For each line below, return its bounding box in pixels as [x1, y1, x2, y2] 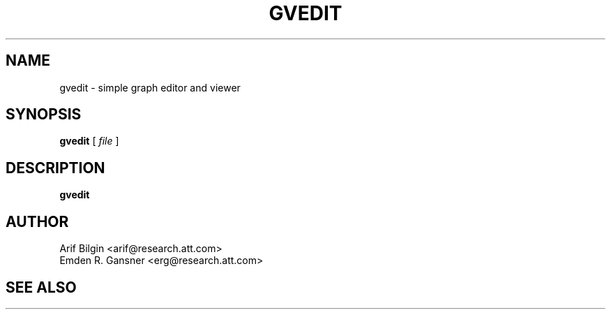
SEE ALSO [6, 278, 77, 296]
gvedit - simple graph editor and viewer [59, 81, 241, 94]
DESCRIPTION [6, 159, 105, 177]
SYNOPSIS [6, 105, 82, 124]
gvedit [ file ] [59, 135, 119, 147]
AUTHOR [6, 212, 69, 230]
